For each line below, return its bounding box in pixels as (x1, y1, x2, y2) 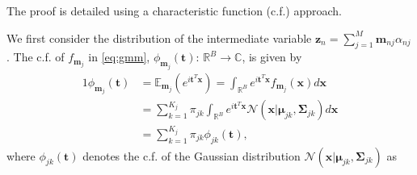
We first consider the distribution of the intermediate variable (6, 29, 312, 46)
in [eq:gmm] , (88, 48, 150, 65)
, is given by (242, 48, 302, 65)
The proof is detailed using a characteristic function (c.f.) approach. (6, 2, 342, 19)
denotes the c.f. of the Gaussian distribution (82, 147, 301, 164)
